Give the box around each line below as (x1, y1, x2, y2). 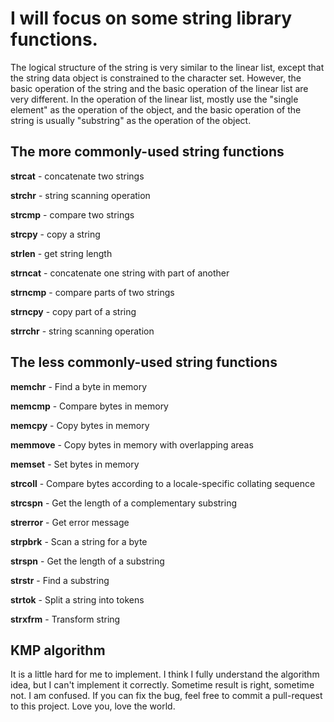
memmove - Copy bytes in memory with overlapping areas (10, 438, 254, 451)
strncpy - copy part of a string (10, 305, 137, 317)
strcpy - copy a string (10, 228, 101, 240)
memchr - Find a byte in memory (10, 380, 148, 392)
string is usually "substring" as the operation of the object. (10, 114, 252, 126)
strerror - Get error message (10, 516, 130, 528)
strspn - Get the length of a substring (10, 555, 165, 567)
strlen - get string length (10, 247, 113, 259)
